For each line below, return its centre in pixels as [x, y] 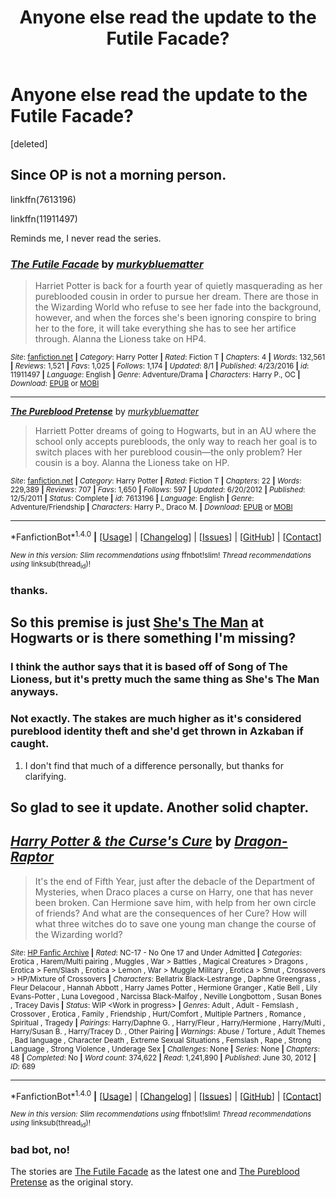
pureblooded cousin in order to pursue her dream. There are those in [176, 297]
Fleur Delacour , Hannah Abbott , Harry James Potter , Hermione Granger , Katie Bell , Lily [164, 987]
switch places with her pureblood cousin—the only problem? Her [168, 452]
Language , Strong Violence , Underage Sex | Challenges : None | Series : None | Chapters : [165, 1049]
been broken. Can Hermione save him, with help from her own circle [175, 902]
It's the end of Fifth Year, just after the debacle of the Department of [175, 881]
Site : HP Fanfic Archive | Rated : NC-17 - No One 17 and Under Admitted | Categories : [156, 952]
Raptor [32, 857]
